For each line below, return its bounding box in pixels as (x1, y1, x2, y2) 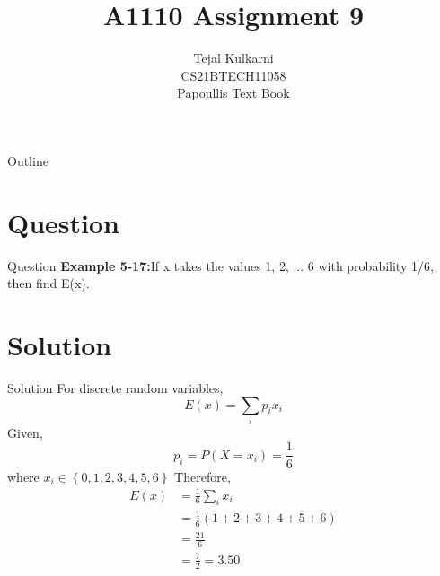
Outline (7, 151, 48, 170)
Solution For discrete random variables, (7, 378, 224, 397)
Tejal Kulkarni (193, 48, 274, 67)
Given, (7, 423, 43, 441)
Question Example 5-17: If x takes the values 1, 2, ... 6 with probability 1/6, (7, 256, 434, 275)
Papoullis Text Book (177, 83, 290, 102)
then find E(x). (7, 274, 90, 292)
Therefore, (174, 467, 231, 485)
